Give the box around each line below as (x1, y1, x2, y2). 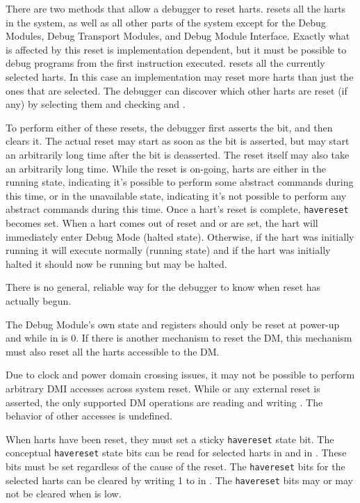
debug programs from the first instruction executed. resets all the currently (6, 56, 325, 70)
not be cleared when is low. (6, 486, 122, 501)
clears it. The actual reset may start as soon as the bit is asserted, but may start (6, 134, 350, 148)
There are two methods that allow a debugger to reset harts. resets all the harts (6, 1, 346, 15)
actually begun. (6, 293, 72, 308)
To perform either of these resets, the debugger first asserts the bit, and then (6, 120, 333, 134)
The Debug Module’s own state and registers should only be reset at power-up (6, 317, 340, 331)
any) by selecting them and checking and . (6, 97, 186, 111)
